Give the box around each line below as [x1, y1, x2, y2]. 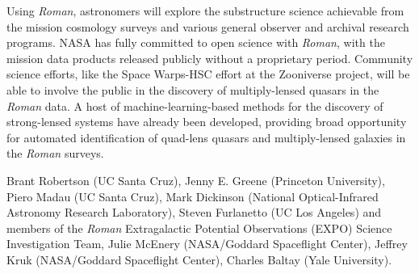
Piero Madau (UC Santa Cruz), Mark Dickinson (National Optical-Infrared [6, 188, 379, 204]
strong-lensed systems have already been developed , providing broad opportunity [6, 113, 407, 130]
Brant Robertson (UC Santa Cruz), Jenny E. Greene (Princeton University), [6, 171, 385, 188]
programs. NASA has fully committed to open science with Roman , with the [6, 34, 385, 51]
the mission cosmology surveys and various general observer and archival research [6, 18, 409, 35]
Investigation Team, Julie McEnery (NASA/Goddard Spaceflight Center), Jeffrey [6, 235, 408, 252]
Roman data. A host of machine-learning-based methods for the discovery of [6, 97, 383, 114]
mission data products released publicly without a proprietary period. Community [6, 49, 413, 66]
